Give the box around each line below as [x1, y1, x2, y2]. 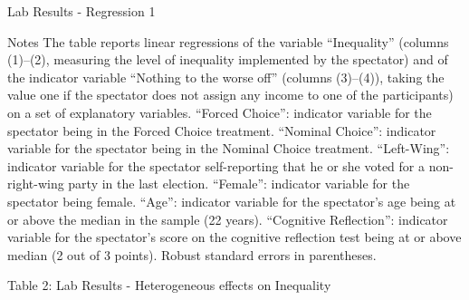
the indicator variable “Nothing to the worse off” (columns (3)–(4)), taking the [7, 67, 445, 86]
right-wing [7, 174, 64, 193]
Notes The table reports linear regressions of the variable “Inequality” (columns [7, 32, 449, 51]
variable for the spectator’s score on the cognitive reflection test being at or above [7, 227, 462, 247]
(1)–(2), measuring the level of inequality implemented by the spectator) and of [7, 50, 448, 69]
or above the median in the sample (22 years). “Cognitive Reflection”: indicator [7, 209, 448, 228]
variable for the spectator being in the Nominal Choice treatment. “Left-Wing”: [7, 139, 450, 158]
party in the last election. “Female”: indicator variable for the [68, 174, 410, 193]
